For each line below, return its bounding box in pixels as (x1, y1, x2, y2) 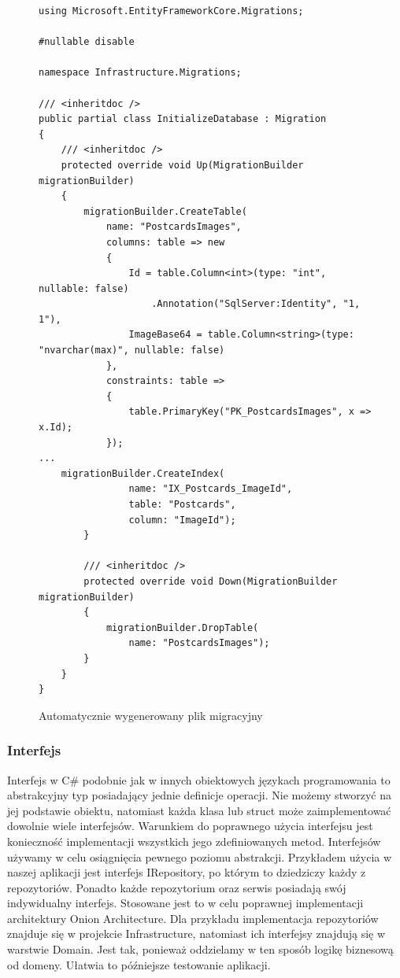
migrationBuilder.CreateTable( (83, 205, 247, 217)
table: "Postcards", (128, 499, 236, 510)
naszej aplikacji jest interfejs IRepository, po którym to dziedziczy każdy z (7, 864, 366, 880)
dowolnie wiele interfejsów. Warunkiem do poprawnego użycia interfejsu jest (7, 817, 373, 834)
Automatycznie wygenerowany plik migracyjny (39, 707, 263, 723)
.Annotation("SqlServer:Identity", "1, (151, 298, 361, 310)
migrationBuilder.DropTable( (106, 622, 259, 633)
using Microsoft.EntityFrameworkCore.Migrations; (39, 6, 304, 17)
